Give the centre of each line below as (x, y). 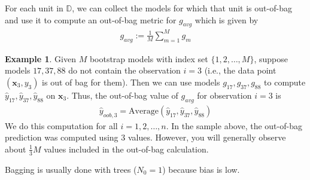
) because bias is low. (201, 169)
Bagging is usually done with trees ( (71, 169)
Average (144, 111)
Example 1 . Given (40, 58)
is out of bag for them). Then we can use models (131, 82)
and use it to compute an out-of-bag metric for (91, 19)
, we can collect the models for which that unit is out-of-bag (182, 8)
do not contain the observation (124, 70)
